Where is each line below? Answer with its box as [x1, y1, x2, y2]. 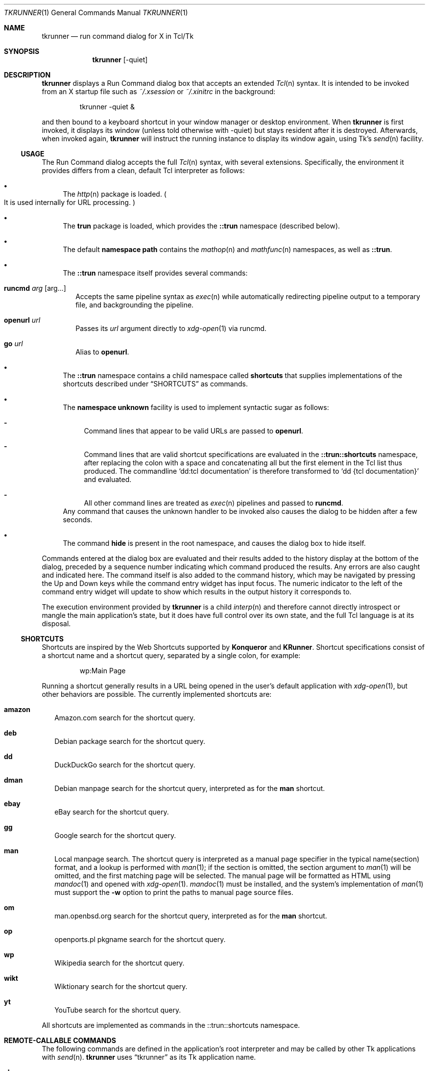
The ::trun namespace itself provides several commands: [63, 269, 248, 277]
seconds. [63, 515, 93, 524]
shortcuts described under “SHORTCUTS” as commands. [63, 380, 248, 388]
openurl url [4, 316, 41, 324]
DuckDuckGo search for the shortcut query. [54, 761, 195, 769]
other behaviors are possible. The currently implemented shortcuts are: [42, 690, 272, 698]
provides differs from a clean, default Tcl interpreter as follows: [42, 166, 245, 175]
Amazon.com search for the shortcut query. [54, 714, 195, 722]
